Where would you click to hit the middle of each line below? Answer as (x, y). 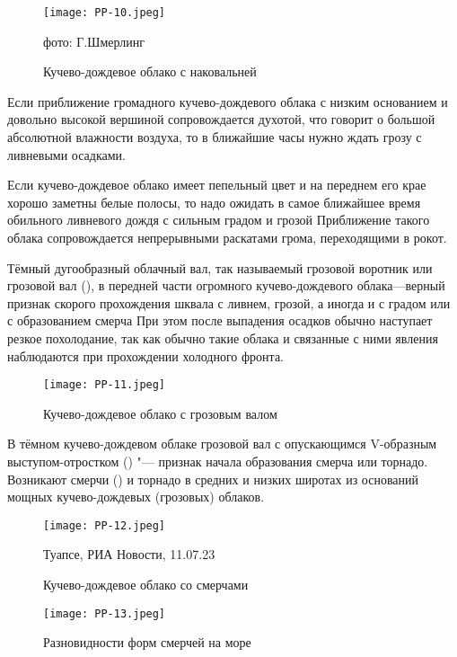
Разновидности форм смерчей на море (147, 642)
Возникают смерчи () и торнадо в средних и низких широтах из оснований (213, 479)
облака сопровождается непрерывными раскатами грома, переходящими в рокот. (227, 237)
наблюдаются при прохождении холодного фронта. (145, 355)
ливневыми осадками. (66, 154)
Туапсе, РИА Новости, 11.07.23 (129, 554)
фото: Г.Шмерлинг (94, 41)
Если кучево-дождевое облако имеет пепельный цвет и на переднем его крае (217, 185)
